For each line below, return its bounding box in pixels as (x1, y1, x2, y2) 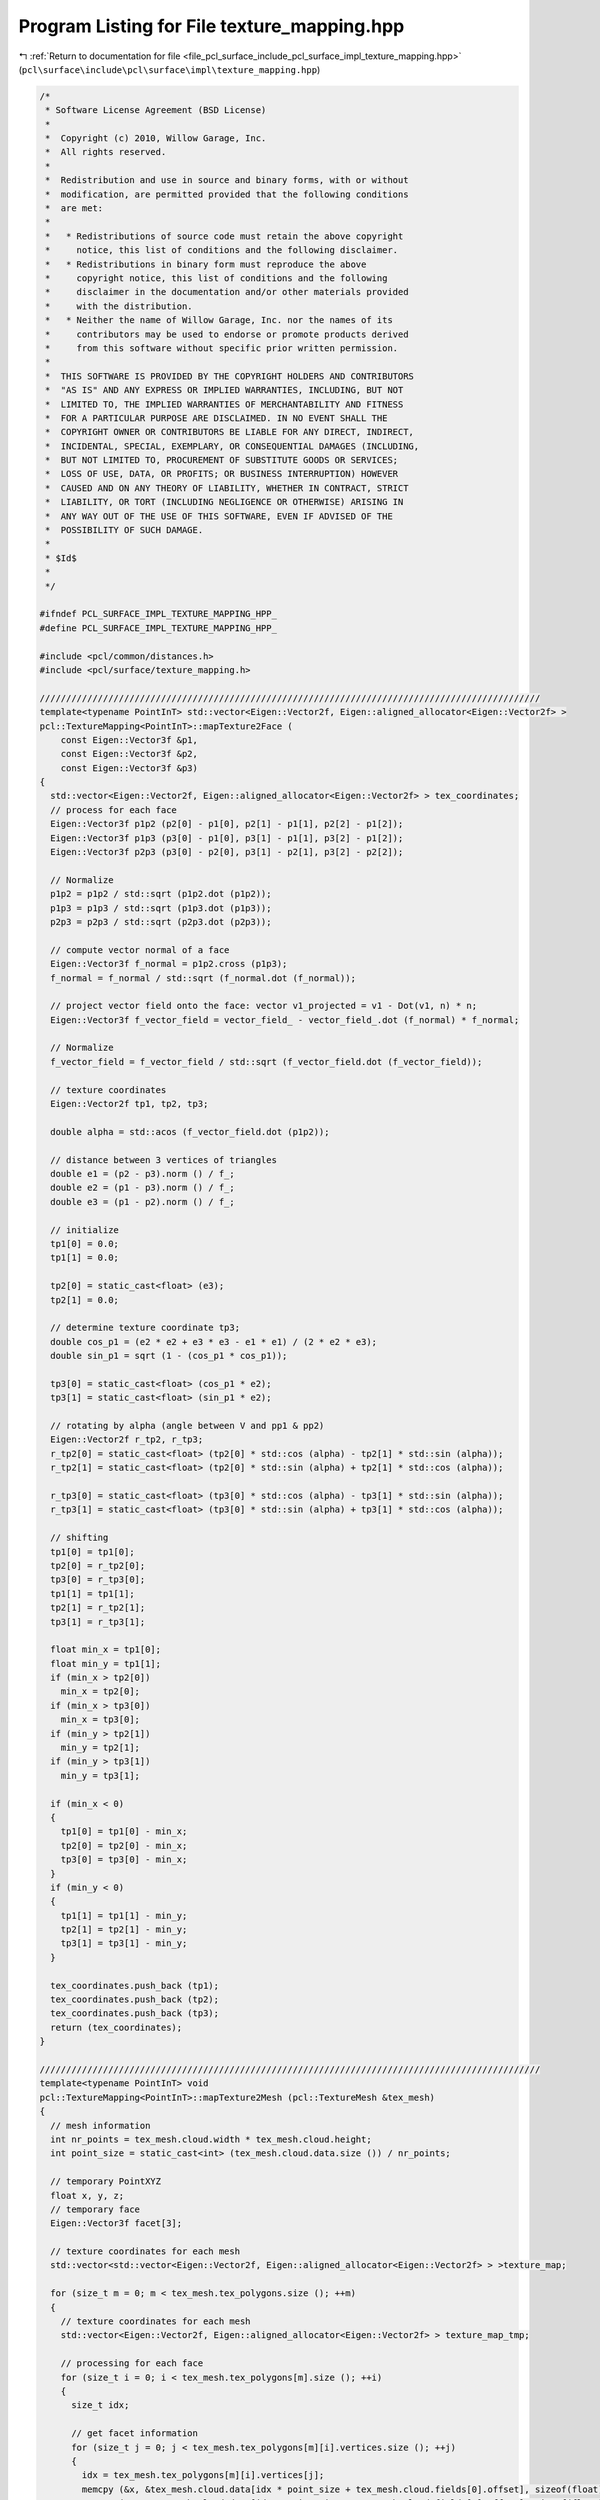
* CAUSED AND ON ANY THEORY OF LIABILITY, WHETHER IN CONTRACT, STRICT (45, 482, 409, 494)
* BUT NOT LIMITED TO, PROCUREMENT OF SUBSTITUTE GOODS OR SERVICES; (45, 455, 399, 466)
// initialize (50, 1224, 120, 1235)
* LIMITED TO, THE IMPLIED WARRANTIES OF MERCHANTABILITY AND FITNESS (45, 398, 404, 410)
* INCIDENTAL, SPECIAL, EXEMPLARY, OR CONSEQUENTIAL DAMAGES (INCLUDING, (45, 440, 420, 452)
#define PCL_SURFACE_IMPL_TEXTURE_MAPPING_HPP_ (39, 622, 277, 634)
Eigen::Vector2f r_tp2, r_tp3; (50, 1434, 204, 1445)
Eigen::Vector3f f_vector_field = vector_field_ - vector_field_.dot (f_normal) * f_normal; (50, 1014, 520, 1025)
